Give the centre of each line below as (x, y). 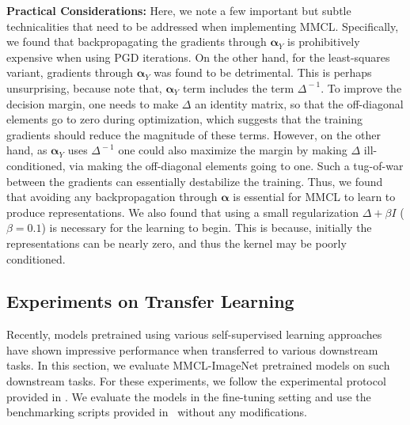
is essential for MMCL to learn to (314, 197)
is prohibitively (324, 42)
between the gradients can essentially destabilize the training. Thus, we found (195, 181)
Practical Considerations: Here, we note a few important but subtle (179, 10)
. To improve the (361, 87)
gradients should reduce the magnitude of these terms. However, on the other (194, 134)
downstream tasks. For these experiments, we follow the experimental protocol (196, 381)
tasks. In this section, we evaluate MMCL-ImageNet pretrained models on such (198, 365)
